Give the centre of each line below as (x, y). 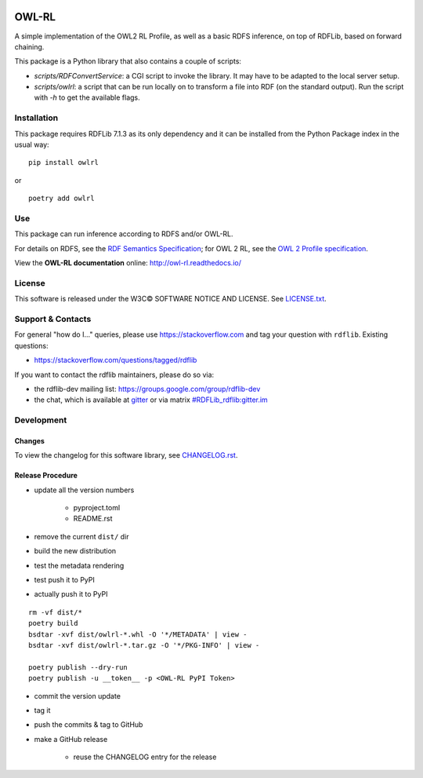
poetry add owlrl (61, 199)
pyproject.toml (97, 508)
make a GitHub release (71, 739)
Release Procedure (46, 476)
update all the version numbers (84, 490)
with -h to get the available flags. (87, 97)
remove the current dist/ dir (81, 536)
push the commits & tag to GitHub (89, 725)
